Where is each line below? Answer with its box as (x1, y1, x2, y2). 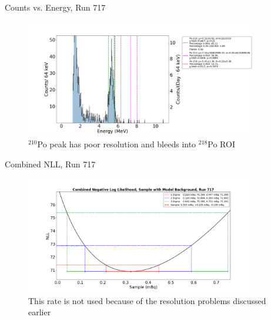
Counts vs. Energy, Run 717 (5, 1, 106, 13)
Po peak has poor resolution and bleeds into (37, 137, 196, 150)
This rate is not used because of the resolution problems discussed (28, 294, 266, 306)
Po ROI (208, 137, 235, 150)
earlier (28, 306, 51, 318)
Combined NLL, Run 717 (5, 157, 96, 170)
